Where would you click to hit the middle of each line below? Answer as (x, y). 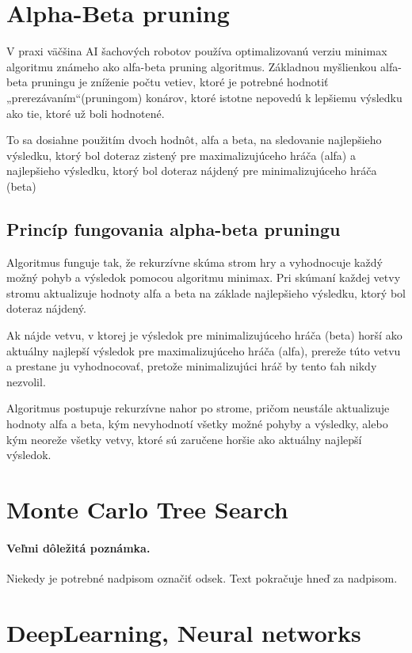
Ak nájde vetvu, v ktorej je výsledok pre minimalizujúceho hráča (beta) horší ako (204, 335)
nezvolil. (26, 381)
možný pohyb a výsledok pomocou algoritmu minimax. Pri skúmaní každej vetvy (204, 277)
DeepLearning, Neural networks (184, 632)
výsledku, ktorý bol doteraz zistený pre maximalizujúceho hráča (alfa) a (181, 155)
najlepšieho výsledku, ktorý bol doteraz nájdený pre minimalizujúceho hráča (192, 171)
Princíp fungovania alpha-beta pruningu (174, 228)
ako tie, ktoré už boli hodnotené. (86, 113)
